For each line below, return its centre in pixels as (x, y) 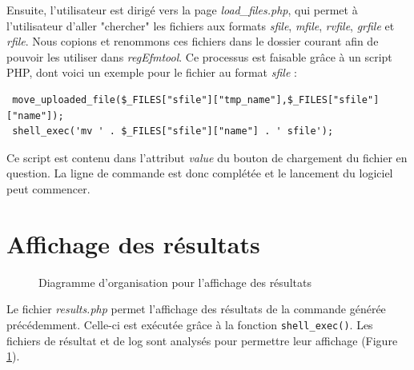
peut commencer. (48, 188)
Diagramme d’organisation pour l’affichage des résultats (175, 282)
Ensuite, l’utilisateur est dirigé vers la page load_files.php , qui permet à (182, 10)
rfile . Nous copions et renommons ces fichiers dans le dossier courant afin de (193, 41)
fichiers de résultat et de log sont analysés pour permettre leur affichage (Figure (202, 340)
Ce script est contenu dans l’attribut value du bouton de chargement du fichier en (207, 157)
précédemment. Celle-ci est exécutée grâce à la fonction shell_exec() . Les (190, 324)
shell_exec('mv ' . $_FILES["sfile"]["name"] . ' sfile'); (173, 131)
